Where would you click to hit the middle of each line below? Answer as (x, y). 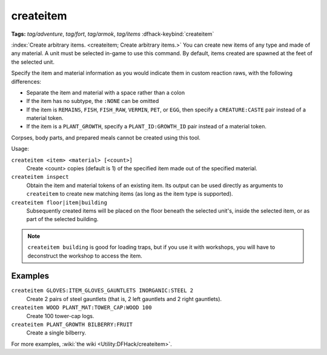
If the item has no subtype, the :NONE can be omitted (93, 101)
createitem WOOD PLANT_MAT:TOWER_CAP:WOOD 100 (81, 308)
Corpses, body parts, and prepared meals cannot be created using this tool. (106, 138)
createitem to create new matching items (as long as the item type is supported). (130, 194)
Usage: (20, 149)
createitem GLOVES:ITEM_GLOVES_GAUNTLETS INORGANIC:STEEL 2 (102, 290)
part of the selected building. (62, 219)
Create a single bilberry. (56, 333)
